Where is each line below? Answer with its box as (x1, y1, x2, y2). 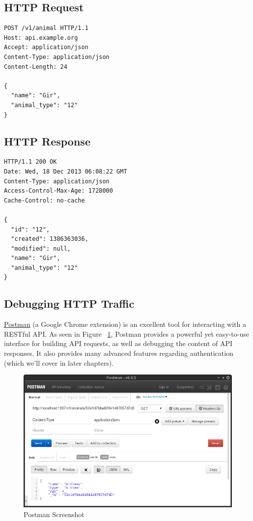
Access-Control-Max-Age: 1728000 (4, 187, 113, 195)
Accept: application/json (4, 44, 88, 51)
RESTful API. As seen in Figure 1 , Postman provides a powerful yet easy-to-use (4, 328, 249, 339)
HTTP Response (4, 133, 90, 148)
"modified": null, (11, 245, 71, 252)
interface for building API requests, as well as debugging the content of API (4, 338, 233, 348)
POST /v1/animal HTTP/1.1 (4, 25, 88, 32)
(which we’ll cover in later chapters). (4, 357, 114, 368)
